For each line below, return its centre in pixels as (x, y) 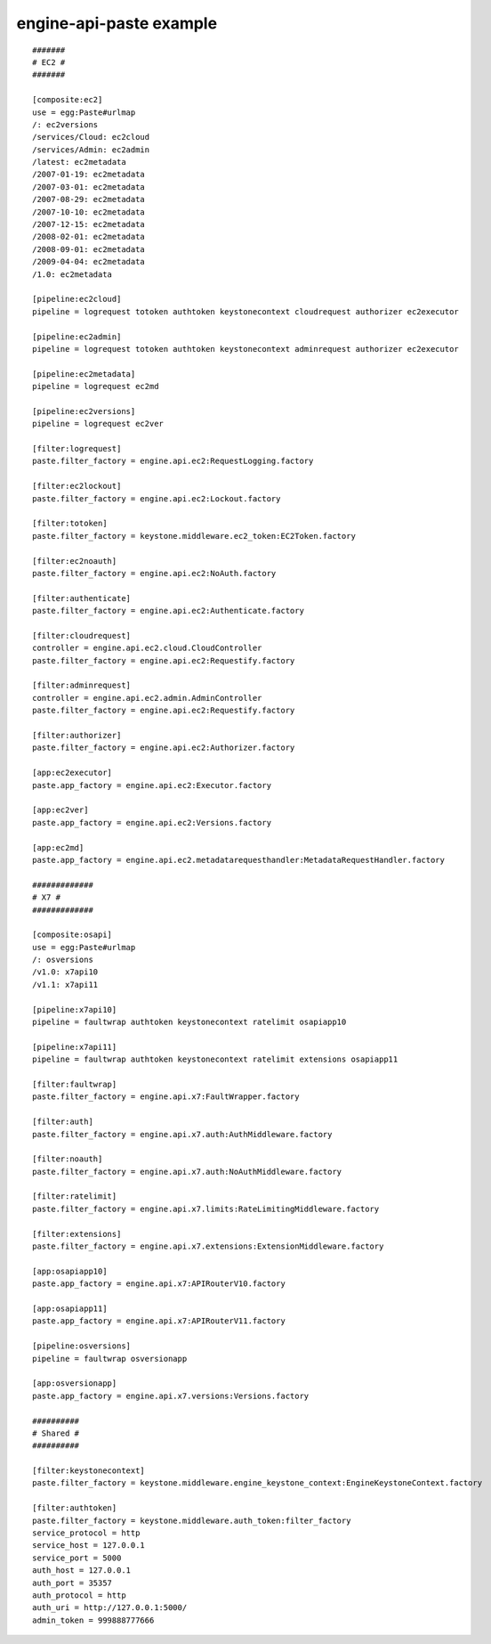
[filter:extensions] (77, 1234)
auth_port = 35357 (72, 1583)
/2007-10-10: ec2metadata (89, 212)
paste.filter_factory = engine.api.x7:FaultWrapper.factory (166, 1097)
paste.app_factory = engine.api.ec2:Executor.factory (152, 785)
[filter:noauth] (68, 1159)
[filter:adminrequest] (82, 685)
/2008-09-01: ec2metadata (89, 249)
